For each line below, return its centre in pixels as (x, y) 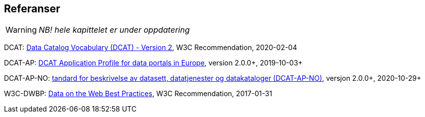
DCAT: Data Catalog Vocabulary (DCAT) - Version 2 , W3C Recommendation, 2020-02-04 (151, 48)
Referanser (32, 9)
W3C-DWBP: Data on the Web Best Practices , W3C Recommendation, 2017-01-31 (138, 94)
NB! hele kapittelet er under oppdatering (114, 30)
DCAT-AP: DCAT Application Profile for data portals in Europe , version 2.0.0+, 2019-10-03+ (153, 63)
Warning (21, 30)
